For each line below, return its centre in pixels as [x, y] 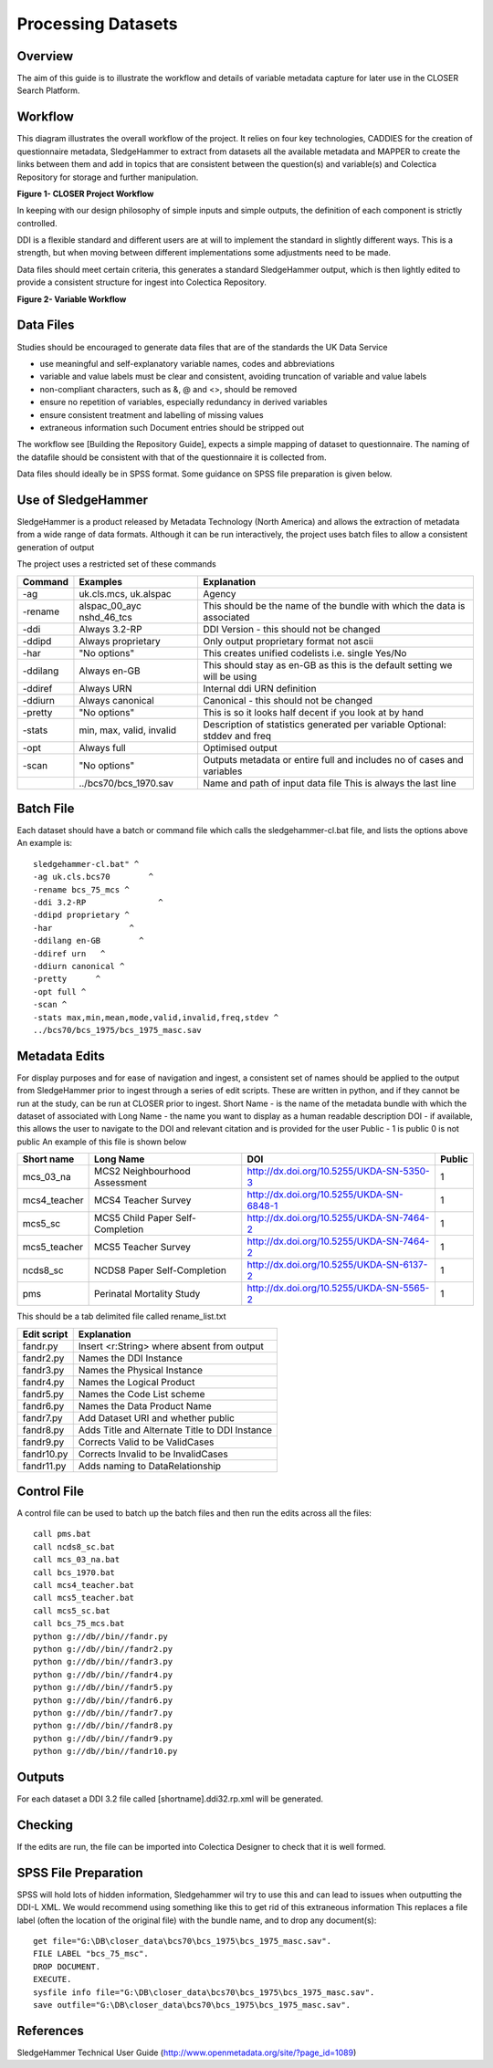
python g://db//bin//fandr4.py [103, 1674]
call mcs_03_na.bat [77, 1560]
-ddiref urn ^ [69, 953]
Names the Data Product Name [145, 1405]
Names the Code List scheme [142, 1394]
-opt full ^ [60, 992]
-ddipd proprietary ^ [81, 915]
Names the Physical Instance [141, 1370]
